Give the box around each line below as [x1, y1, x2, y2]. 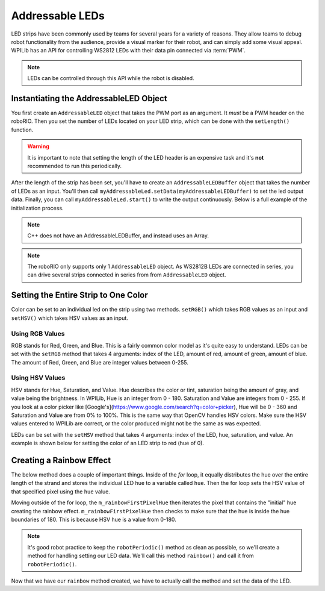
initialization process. [11, 204, 64, 211]
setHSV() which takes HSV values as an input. [11, 314, 129, 322]
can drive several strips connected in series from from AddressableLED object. [27, 271, 226, 278]
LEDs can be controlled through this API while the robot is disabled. [27, 75, 195, 82]
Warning [27, 143, 49, 150]
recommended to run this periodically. [27, 162, 122, 169]
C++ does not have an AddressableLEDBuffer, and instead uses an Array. [27, 232, 209, 239]
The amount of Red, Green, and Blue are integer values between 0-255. [11, 358, 189, 366]
